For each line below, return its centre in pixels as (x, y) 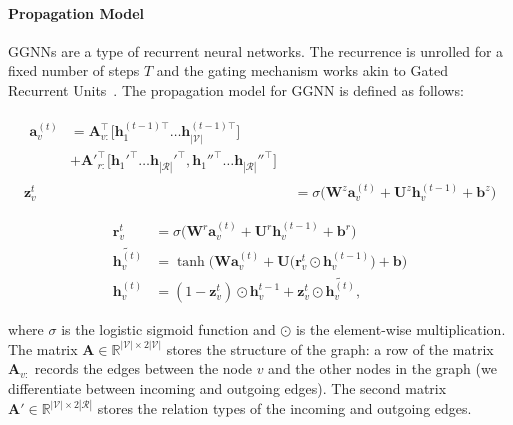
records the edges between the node (143, 368)
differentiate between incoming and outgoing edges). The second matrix (227, 388)
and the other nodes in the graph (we (382, 368)
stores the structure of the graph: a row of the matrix (330, 348)
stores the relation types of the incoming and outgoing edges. (284, 408)
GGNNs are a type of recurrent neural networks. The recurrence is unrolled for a (256, 50)
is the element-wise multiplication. (400, 329)
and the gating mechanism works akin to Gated (302, 70)
